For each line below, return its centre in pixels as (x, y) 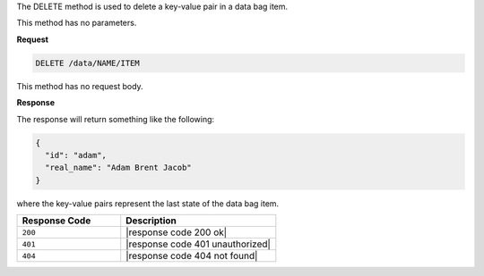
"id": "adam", (76, 155)
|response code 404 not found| (192, 256)
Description (151, 221)
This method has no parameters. (77, 23)
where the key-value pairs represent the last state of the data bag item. (148, 203)
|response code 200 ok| (177, 232)
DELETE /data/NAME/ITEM (88, 63)
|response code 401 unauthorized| (198, 244)
